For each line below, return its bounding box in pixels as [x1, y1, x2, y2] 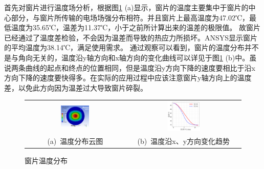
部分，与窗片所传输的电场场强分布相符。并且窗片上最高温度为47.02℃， [11, 12, 250, 23]
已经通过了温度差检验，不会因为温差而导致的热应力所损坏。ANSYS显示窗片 [4, 32, 258, 43]
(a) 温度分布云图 [47, 136, 103, 146]
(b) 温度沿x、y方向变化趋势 [137, 136, 230, 146]
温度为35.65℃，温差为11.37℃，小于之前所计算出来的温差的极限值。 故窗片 [11, 22, 260, 33]
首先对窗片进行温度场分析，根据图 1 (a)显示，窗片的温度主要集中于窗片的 [4, 2, 249, 12]
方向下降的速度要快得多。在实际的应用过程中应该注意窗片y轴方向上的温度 [4, 72, 252, 83]
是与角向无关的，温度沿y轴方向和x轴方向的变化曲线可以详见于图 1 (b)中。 [4, 52, 250, 62]
